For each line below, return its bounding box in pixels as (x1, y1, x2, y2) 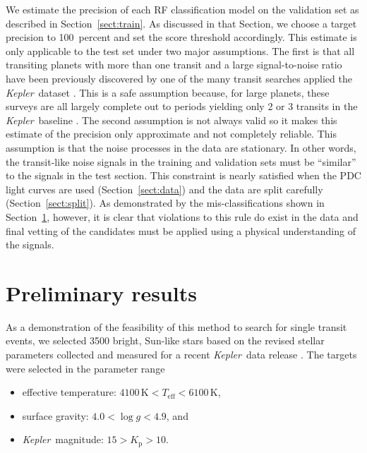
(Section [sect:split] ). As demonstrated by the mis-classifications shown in (6, 195, 325, 210)
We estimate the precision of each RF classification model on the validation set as (6, 2, 359, 16)
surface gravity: (22, 408, 89, 423)
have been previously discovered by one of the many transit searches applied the (6, 71, 352, 85)
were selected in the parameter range (6, 361, 165, 375)
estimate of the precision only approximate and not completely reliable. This (6, 126, 337, 141)
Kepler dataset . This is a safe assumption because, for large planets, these (6, 85, 330, 99)
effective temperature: (22, 385, 116, 399)
